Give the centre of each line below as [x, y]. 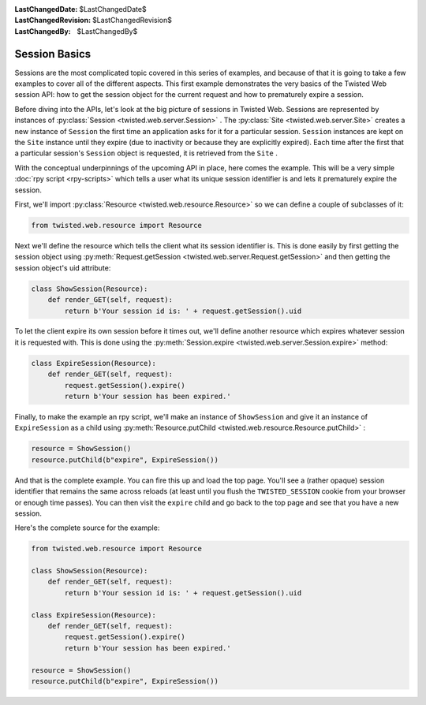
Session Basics [53, 54]
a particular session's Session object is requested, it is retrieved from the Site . [146, 153]
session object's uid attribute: [63, 267]
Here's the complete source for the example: [87, 528]
